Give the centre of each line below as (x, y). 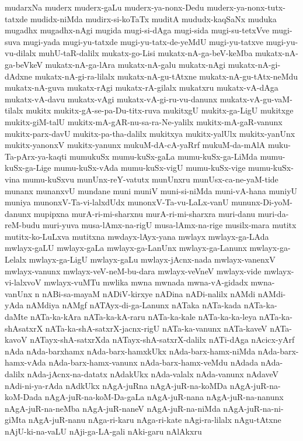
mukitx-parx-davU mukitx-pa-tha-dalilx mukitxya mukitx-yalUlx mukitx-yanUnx (150, 133)
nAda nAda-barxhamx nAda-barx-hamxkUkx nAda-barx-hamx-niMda (130, 351)
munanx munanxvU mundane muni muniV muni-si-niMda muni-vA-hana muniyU (151, 190)
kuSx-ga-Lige (28, 168)
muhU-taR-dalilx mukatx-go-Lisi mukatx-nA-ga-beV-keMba (146, 53)
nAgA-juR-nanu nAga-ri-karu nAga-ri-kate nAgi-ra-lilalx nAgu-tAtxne (155, 420)
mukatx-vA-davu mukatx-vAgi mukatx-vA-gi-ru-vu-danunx (111, 99)
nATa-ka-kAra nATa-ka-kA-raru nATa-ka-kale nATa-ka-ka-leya (143, 317)
